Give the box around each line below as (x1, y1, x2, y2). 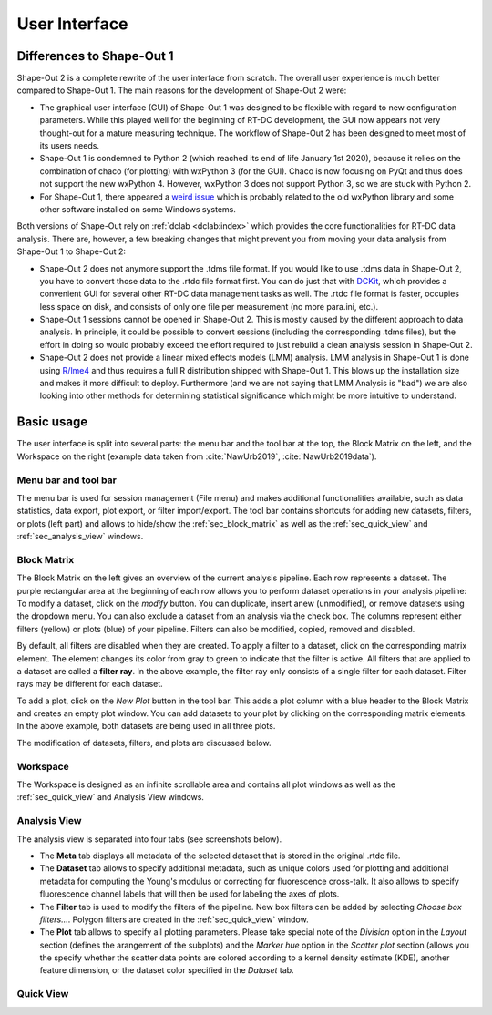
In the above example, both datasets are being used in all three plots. (16, 721, 276, 732)
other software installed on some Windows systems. (39, 203, 237, 214)
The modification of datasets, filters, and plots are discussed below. (16, 737, 272, 748)
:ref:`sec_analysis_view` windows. (16, 531, 144, 542)
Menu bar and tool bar (16, 474, 118, 487)
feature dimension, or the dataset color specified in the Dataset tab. (39, 965, 295, 976)
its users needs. (39, 140, 100, 151)
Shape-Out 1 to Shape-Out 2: (16, 246, 127, 257)
